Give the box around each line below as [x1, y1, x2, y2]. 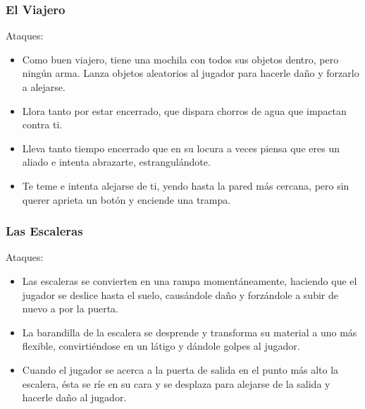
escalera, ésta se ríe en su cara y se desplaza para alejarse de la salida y [22, 376, 330, 391]
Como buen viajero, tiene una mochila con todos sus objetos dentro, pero [22, 51, 339, 66]
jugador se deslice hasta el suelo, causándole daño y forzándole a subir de [22, 287, 338, 302]
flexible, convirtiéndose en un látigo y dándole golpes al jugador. [22, 338, 300, 353]
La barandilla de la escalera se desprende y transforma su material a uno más [22, 324, 357, 339]
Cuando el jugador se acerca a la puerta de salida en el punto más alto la [22, 362, 339, 377]
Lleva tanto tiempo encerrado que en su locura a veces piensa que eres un [22, 140, 340, 155]
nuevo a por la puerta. [22, 301, 119, 316]
